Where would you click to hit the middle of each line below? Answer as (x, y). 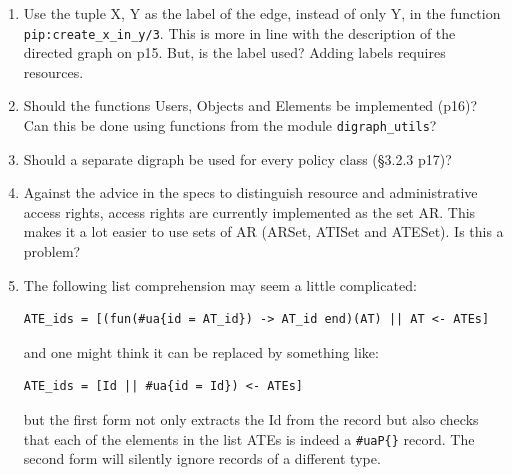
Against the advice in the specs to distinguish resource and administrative (250, 192)
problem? (52, 251)
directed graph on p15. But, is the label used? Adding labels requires (234, 52)
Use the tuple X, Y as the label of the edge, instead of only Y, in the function (262, 13)
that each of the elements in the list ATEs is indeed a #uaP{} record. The (249, 438)
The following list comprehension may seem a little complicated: (220, 284)
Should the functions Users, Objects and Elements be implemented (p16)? (250, 105)
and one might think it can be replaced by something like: (201, 351)
